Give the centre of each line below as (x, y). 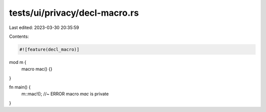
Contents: (19, 36)
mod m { (18, 62)
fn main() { (20, 87)
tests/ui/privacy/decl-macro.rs (74, 13)
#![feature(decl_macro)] (50, 49)
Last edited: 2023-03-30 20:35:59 (44, 28)
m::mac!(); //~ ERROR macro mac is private (65, 94)
